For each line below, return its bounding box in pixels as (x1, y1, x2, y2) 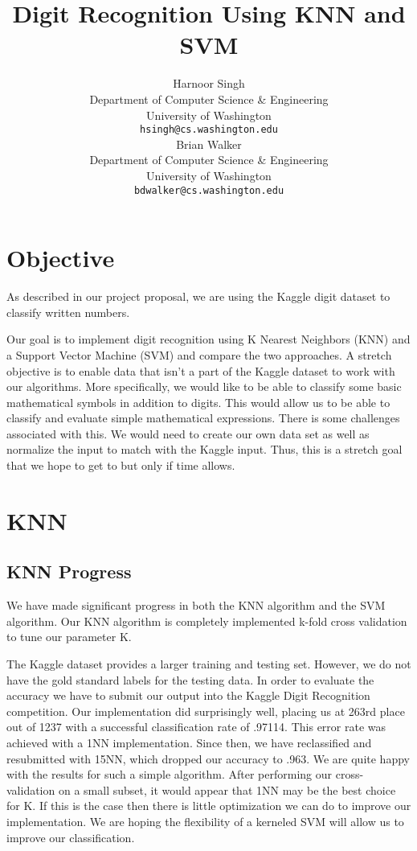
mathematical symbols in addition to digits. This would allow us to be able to (6, 393, 390, 410)
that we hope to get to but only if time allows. (6, 457, 235, 474)
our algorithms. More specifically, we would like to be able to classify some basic (6, 378, 402, 395)
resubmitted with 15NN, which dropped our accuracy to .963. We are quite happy (6, 750, 410, 767)
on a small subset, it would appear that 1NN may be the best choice (58, 781, 396, 798)
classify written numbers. (6, 303, 130, 320)
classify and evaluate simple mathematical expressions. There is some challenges (6, 409, 400, 426)
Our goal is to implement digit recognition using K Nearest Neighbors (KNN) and (6, 331, 411, 347)
